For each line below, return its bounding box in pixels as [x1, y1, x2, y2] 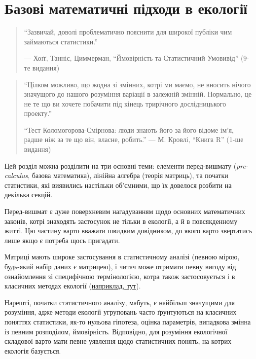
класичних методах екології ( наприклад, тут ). [4, 281, 141, 291]
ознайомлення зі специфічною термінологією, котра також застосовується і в [4, 271, 235, 281]
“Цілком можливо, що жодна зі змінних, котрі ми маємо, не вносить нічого [24, 79, 251, 89]
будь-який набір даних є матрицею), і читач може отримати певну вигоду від [4, 261, 236, 271]
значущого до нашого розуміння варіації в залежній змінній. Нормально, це [24, 89, 252, 99]
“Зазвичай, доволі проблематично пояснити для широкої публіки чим [24, 27, 232, 37]
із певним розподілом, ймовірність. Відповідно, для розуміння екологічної [4, 326, 227, 336]
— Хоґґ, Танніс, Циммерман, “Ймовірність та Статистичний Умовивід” [24, 53, 239, 63]
